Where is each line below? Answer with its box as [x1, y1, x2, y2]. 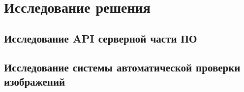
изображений [4, 73, 65, 89]
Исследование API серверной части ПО [4, 30, 197, 46]
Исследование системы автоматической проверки [4, 59, 241, 74]
